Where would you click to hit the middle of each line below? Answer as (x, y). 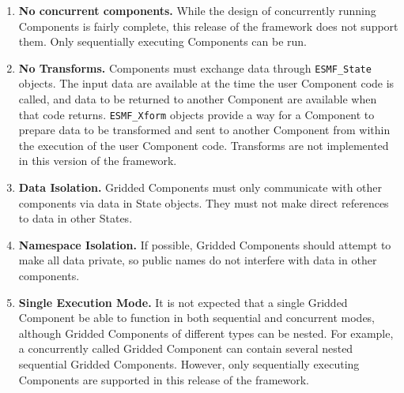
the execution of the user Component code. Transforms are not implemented (204, 145)
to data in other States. (76, 218)
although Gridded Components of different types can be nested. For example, (206, 333)
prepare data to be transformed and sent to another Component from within (204, 130)
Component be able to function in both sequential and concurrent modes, (197, 318)
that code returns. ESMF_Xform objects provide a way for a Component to (196, 114)
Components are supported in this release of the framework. (164, 379)
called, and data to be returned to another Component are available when (198, 99)
